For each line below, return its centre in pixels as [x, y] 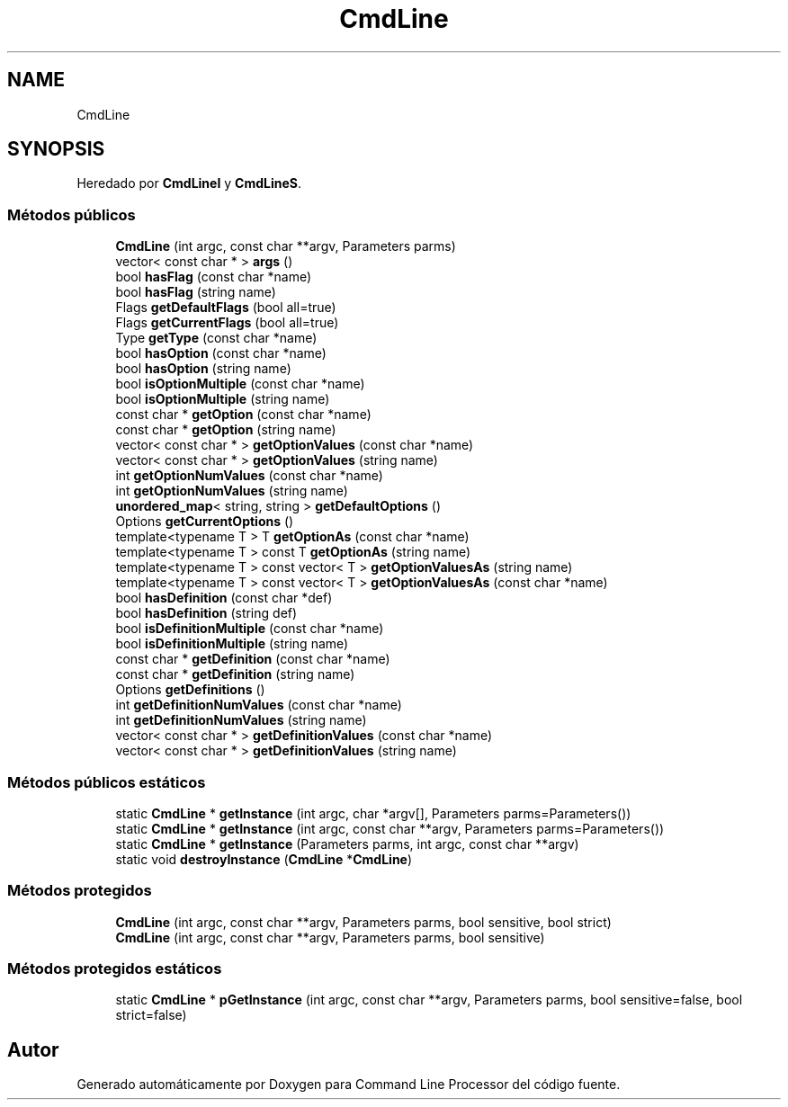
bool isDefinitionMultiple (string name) [232, 644]
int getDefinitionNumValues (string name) [241, 720]
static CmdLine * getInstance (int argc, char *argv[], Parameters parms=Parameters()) [373, 813]
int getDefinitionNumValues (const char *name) [259, 705]
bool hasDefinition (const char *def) [224, 598]
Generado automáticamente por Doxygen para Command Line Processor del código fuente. [349, 1085]
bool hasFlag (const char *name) [214, 277]
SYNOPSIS [56, 149]
